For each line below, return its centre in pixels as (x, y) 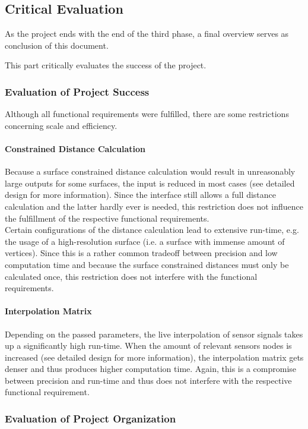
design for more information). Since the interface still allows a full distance (141, 195)
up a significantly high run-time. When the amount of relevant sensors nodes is (148, 346)
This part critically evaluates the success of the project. (106, 65)
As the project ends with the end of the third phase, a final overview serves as (147, 34)
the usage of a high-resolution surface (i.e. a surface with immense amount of (145, 241)
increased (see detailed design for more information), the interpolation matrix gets (154, 357)
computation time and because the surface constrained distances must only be (147, 264)
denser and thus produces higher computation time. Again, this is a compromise (151, 369)
